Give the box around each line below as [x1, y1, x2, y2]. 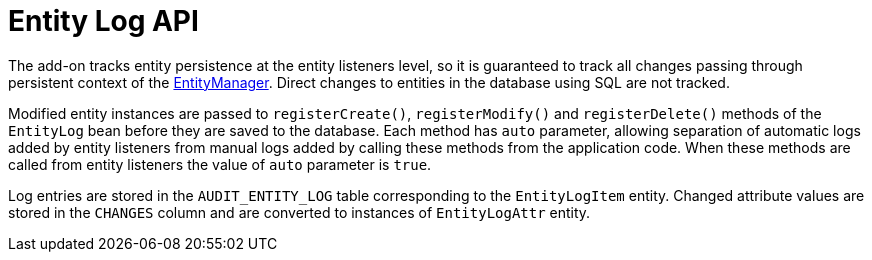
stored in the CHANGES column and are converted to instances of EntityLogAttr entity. [8, 203, 591, 221]
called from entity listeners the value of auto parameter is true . [8, 155, 432, 173]
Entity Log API [8, 4, 199, 38]
